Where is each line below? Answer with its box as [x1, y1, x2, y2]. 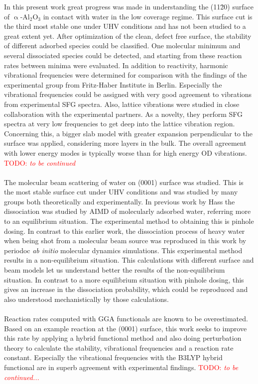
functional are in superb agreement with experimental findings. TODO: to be [4, 362, 239, 372]
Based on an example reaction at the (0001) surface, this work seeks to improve [4, 323, 247, 333]
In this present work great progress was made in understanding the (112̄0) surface [4, 1, 254, 11]
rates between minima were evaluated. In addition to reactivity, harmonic [4, 60, 228, 70]
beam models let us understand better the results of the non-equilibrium [4, 265, 225, 275]
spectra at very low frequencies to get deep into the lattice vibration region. [4, 118, 235, 129]
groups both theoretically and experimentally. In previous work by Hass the [4, 196, 235, 206]
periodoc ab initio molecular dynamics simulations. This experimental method [4, 245, 243, 255]
